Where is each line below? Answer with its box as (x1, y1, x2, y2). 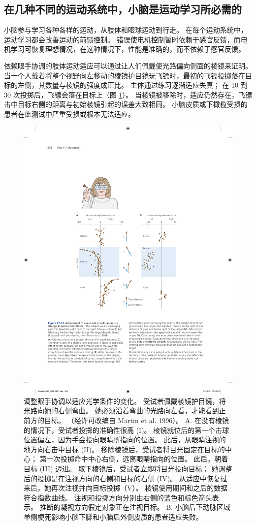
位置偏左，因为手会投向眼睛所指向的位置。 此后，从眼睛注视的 (24, 434, 226, 445)
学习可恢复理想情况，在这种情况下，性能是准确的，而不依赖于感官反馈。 (10, 44, 245, 54)
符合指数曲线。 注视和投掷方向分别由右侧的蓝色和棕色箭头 (24, 492, 212, 502)
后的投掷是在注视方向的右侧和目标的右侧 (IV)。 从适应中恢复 (24, 473, 221, 483)
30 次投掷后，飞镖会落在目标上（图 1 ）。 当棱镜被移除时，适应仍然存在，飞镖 (4, 89, 252, 99)
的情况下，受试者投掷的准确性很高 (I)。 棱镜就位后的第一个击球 (24, 425, 229, 435)
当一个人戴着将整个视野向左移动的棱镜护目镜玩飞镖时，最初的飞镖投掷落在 (4, 70, 245, 80)
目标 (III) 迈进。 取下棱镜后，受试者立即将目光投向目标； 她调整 (24, 463, 232, 474)
